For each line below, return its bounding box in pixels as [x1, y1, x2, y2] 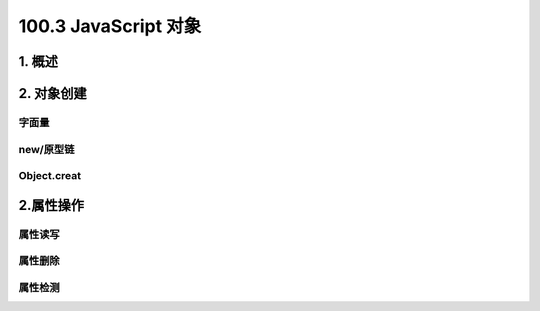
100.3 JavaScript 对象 [18, 15, 202, 37]
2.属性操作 [18, 196, 85, 214]
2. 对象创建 [18, 85, 87, 102]
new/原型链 [18, 142, 75, 156]
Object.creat [18, 169, 82, 183]
